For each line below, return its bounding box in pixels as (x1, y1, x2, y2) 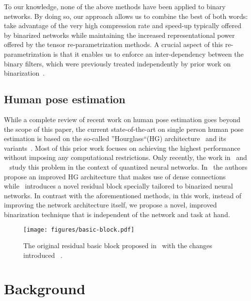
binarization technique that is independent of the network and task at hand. (4, 209, 230, 219)
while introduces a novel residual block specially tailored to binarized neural (4, 181, 233, 191)
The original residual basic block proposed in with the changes (23, 240, 212, 251)
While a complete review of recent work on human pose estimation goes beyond (4, 114, 240, 124)
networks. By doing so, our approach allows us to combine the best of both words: (4, 11, 248, 21)
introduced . (23, 250, 63, 260)
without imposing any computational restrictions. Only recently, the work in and (4, 152, 247, 162)
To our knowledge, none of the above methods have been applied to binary (4, 1, 226, 11)
